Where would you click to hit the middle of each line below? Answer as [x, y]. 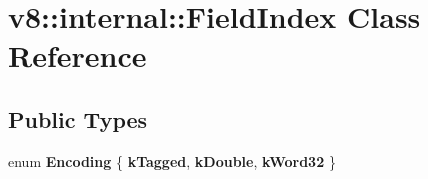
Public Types [78, 118]
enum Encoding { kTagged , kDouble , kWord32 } [172, 160]
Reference [77, 55]
